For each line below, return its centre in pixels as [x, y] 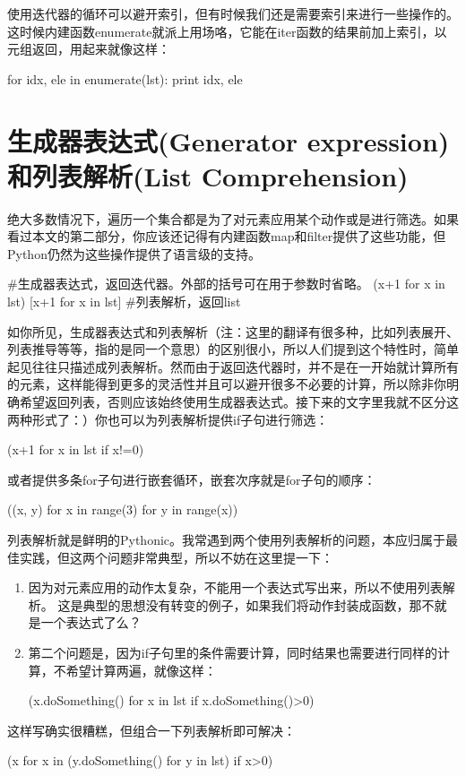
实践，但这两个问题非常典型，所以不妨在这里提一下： [176, 557]
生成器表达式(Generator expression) [229, 140]
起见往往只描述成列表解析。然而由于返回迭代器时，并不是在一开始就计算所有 [233, 366]
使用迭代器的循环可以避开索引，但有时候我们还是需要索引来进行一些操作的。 [233, 13]
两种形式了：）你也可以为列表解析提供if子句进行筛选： [168, 419]
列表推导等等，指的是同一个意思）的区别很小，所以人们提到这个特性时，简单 [233, 349]
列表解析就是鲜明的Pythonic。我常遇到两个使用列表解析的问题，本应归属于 [227, 539]
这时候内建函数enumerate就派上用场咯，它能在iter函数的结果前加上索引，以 [227, 31]
